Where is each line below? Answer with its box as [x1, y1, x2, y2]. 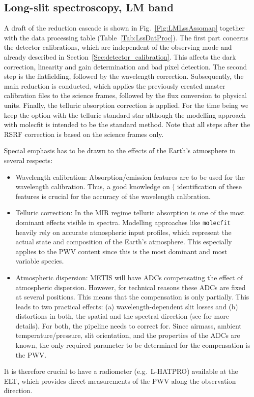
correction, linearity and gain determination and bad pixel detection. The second [4, 61, 247, 71]
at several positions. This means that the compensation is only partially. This [15, 292, 249, 302]
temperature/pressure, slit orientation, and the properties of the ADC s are [15, 330, 240, 340]
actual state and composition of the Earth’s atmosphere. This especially [15, 236, 232, 247]
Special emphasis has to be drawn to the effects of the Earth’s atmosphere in [4, 145, 235, 156]
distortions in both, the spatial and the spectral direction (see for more [15, 311, 229, 321]
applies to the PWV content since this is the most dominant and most [15, 246, 227, 256]
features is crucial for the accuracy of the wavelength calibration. [15, 191, 211, 201]
